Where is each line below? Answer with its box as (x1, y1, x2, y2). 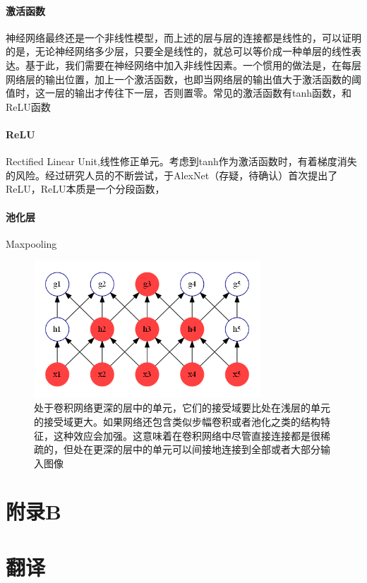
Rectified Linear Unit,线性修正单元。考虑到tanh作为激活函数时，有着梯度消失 (6, 154, 357, 169)
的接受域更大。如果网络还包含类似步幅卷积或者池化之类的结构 (34, 414, 320, 428)
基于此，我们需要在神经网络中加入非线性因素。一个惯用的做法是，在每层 (25, 57, 361, 72)
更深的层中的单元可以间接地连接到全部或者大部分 (92, 442, 320, 457)
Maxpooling (6, 236, 57, 251)
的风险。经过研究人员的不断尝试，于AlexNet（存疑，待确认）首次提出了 (6, 167, 338, 182)
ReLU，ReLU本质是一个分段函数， (6, 181, 165, 196)
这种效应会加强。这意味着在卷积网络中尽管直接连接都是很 (53, 428, 320, 443)
